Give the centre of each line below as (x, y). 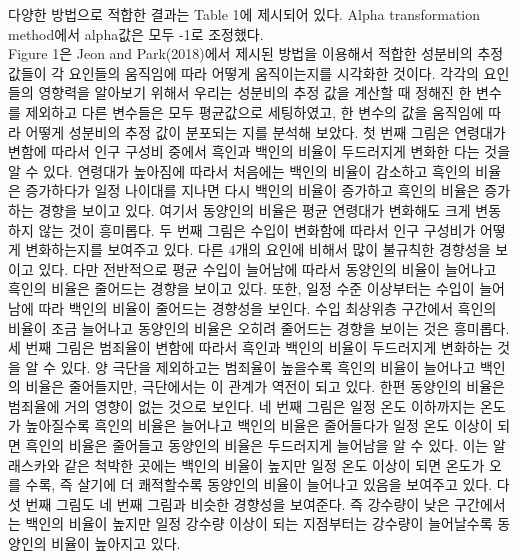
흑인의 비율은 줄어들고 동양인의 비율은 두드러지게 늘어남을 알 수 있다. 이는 (257, 445)
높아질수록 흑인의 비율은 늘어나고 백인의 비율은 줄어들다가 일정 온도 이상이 (259, 425)
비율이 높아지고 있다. (116, 543)
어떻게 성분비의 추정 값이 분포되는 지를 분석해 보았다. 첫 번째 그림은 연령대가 (265, 131)
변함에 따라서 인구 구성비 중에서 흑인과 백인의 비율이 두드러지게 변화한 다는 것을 (259, 151)
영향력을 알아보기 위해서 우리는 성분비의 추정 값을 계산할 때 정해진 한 (255, 92)
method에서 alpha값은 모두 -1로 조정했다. (136, 33)
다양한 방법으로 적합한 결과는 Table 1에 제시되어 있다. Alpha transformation (244, 14)
